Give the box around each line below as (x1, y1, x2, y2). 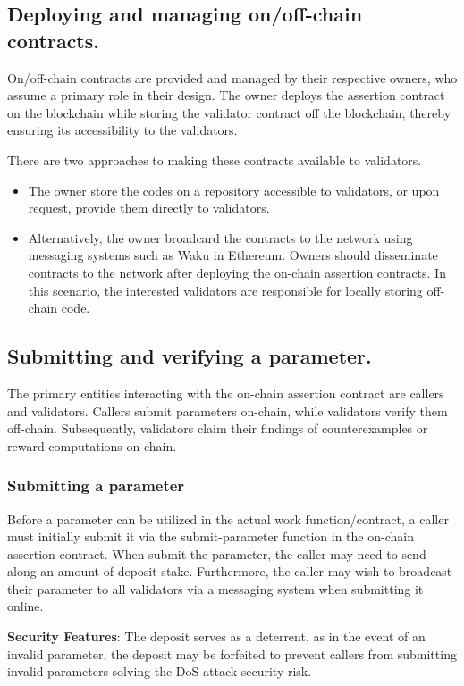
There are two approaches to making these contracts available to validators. (7, 150, 422, 169)
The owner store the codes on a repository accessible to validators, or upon (28, 180, 440, 199)
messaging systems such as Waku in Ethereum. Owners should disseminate (28, 246, 438, 264)
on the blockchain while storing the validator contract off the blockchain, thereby (7, 103, 451, 121)
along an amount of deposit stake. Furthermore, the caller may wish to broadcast (7, 562, 452, 581)
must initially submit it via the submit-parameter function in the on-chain (7, 527, 414, 546)
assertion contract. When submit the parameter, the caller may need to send (7, 544, 426, 563)
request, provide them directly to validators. (28, 198, 270, 217)
